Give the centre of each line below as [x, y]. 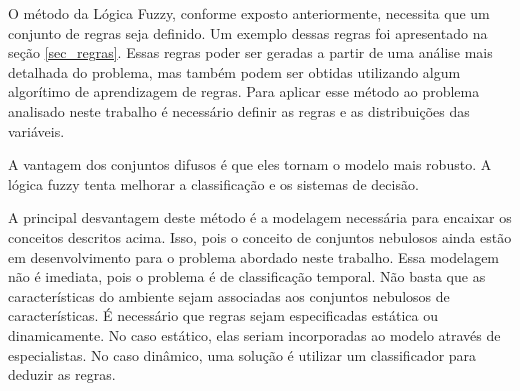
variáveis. [36, 130]
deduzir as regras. [62, 374]
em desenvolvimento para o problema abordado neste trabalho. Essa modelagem [254, 256]
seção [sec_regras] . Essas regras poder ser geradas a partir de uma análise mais [250, 52]
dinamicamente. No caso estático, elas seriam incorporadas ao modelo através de [254, 334]
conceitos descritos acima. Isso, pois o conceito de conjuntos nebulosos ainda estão [260, 236]
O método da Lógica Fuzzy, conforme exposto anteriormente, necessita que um [249, 13]
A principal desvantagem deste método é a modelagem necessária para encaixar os [260, 217]
